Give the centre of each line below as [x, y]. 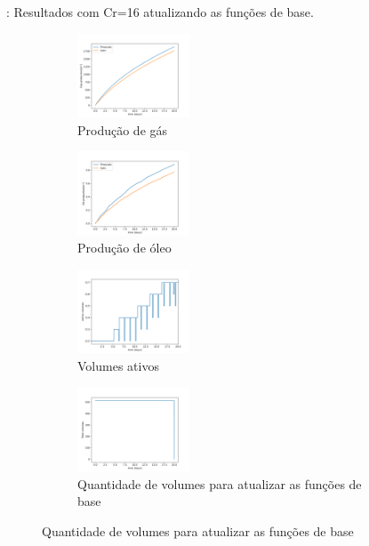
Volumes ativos [118, 366]
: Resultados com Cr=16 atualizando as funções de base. [160, 12]
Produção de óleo [124, 248]
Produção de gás [123, 129]
